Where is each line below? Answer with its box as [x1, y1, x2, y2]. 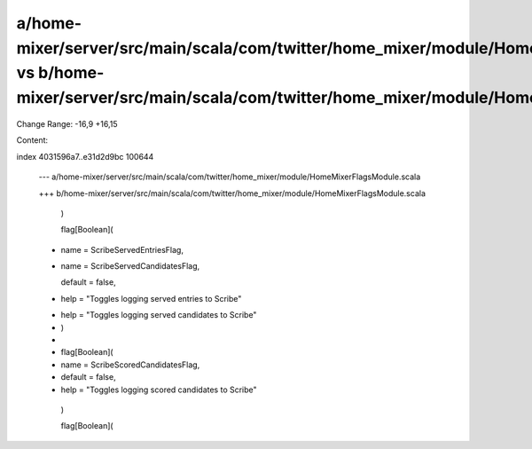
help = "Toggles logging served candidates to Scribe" [60, 310, 257, 320]
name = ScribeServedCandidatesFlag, [60, 261, 200, 272]
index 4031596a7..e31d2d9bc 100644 [16, 151, 154, 161]
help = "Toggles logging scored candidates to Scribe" [60, 384, 257, 395]
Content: [16, 135, 49, 146]
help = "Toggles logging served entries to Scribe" [60, 293, 242, 303]
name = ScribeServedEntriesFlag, [60, 244, 184, 255]
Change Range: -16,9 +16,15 [16, 118, 119, 129]
